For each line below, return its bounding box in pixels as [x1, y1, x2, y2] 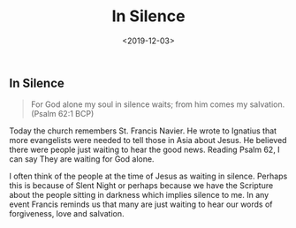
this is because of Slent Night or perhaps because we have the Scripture [9, 180, 274, 191]
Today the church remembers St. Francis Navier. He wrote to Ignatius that [9, 125, 277, 136]
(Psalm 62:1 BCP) [30, 109, 95, 119]
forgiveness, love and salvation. [9, 209, 125, 219]
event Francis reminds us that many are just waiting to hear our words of [9, 199, 273, 209]
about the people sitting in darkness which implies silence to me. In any [9, 190, 269, 201]
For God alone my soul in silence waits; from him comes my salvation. [30, 99, 285, 110]
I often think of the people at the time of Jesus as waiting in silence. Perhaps [9, 171, 288, 182]
